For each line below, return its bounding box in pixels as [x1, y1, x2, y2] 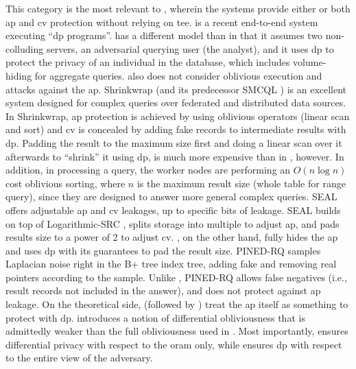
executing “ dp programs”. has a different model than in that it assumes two [5, 28, 323, 43]
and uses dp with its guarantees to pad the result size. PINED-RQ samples [5, 243, 321, 257]
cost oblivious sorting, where [5, 176, 126, 190]
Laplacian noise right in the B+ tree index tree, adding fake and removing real [5, 257, 337, 271]
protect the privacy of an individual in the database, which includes [5, 55, 290, 69]
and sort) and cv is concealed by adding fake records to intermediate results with [5, 122, 346, 136]
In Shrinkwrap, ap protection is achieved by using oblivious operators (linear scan [5, 108, 350, 123]
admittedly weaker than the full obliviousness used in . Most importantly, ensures [5, 324, 348, 338]
